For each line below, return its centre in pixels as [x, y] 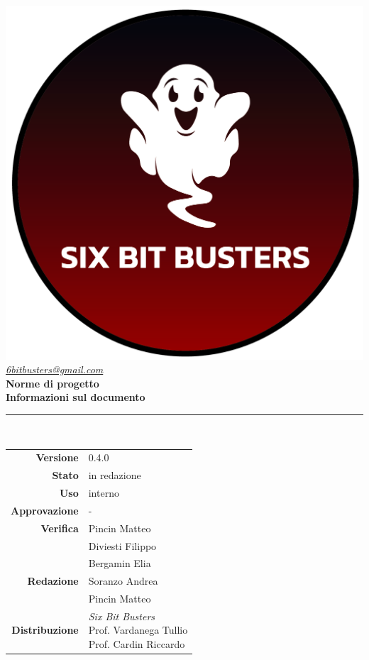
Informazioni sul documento [76, 397]
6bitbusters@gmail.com [55, 369]
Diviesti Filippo [122, 545]
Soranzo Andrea [123, 581]
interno [104, 492]
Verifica [60, 528]
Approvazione [45, 510]
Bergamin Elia [120, 563]
